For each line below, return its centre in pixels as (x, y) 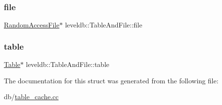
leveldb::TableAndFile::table (68, 64)
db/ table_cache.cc (31, 97)
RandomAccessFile (32, 25)
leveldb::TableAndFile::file (104, 25)
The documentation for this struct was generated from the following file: (111, 80)
